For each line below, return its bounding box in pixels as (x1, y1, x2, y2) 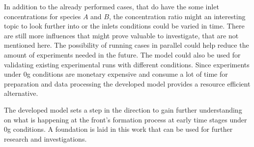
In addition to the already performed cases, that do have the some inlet (4, 1, 219, 11)
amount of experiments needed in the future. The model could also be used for (4, 49, 241, 59)
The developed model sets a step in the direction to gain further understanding (4, 104, 242, 115)
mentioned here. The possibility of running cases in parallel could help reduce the (4, 40, 249, 50)
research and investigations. (4, 133, 87, 144)
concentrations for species (4, 11, 81, 21)
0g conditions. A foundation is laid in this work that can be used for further (4, 124, 233, 134)
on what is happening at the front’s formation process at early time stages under (4, 114, 247, 124)
